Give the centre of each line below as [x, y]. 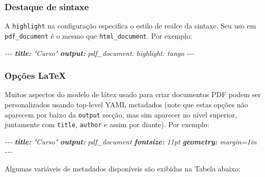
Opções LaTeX [35, 76]
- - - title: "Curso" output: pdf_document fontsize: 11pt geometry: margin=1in [131, 141]
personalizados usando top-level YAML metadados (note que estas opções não [126, 104]
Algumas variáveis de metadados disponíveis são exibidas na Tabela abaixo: [123, 169]
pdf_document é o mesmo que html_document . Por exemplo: [98, 35]
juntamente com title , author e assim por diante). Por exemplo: [107, 124]
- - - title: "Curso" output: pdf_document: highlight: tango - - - [100, 53]
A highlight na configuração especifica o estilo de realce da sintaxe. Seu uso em [130, 26]
